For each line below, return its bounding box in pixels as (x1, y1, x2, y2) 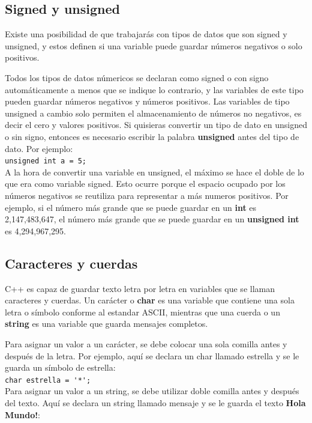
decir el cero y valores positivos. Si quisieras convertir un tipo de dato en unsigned (5, 118, 307, 131)
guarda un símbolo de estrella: (5, 361, 116, 374)
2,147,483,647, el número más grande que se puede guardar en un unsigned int (5, 213, 299, 225)
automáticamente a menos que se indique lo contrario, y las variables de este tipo (5, 83, 304, 96)
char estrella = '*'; (5, 376, 91, 385)
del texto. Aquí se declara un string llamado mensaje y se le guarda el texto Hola (5, 396, 306, 409)
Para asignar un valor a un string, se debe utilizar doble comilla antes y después (5, 385, 299, 397)
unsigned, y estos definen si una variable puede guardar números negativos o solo (5, 39, 302, 52)
